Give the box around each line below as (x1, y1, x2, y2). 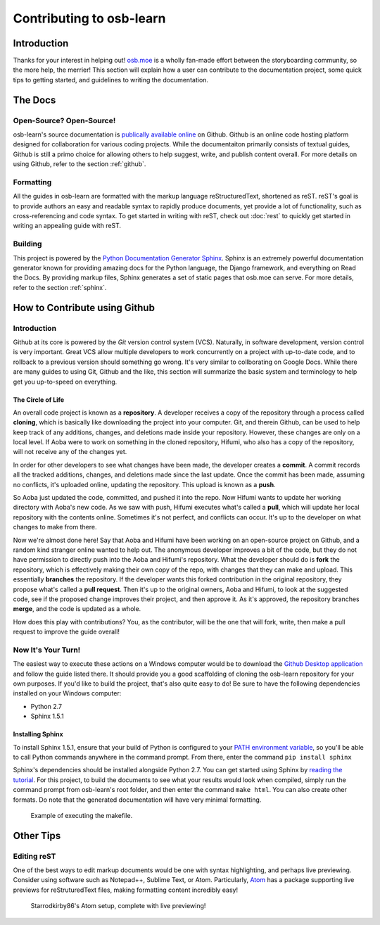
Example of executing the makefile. (30, 811, 133, 819)
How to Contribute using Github (13, 301, 155, 313)
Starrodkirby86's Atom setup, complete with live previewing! (30, 902, 206, 910)
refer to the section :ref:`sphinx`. (13, 283, 107, 291)
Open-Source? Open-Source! (13, 115, 116, 125)
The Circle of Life (13, 395, 65, 404)
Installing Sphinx (13, 730, 63, 738)
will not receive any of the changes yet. (13, 448, 127, 456)
